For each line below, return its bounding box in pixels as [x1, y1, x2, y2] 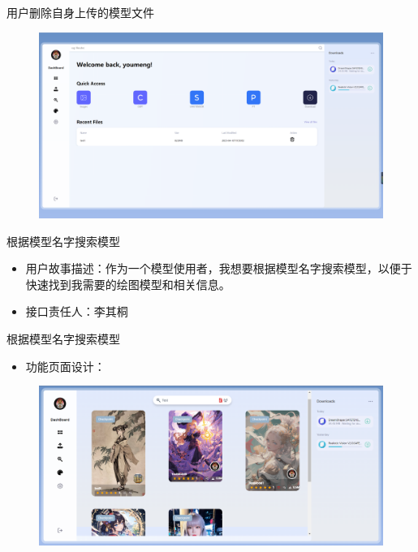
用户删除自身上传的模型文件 [6, 4, 154, 20]
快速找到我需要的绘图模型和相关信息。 [25, 275, 231, 292]
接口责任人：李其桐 [25, 303, 128, 320]
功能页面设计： [25, 357, 106, 374]
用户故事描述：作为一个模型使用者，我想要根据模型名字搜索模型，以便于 [25, 260, 412, 277]
